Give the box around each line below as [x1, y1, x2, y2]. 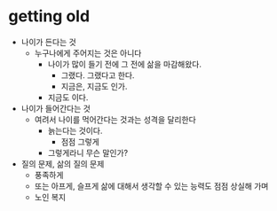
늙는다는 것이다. [47, 125, 103, 136]
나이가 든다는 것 [20, 36, 76, 47]
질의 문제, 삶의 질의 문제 [20, 158, 105, 169]
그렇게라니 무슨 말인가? [47, 147, 129, 158]
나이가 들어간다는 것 [20, 103, 91, 113]
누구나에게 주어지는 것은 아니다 [34, 47, 142, 59]
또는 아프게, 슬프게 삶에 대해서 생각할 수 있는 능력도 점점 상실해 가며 [34, 180, 269, 191]
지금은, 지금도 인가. [60, 81, 128, 91]
